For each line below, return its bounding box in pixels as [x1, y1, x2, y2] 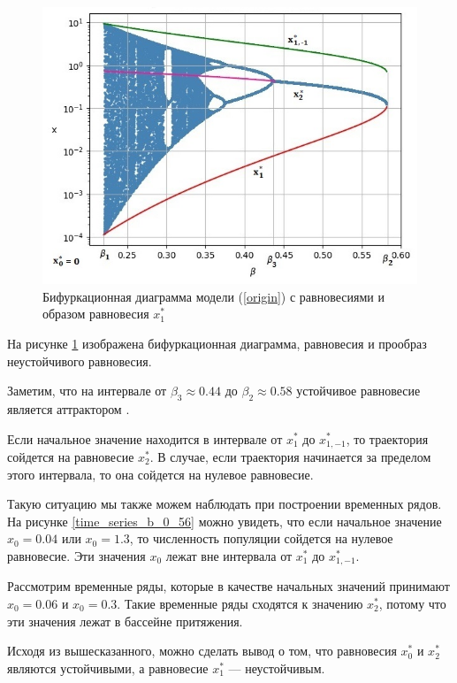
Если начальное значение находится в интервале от [7, 429, 283, 448]
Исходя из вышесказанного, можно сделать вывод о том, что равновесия [7, 641, 397, 660]
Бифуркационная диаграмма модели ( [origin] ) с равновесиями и [42, 287, 385, 305]
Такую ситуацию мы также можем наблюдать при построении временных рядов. [7, 495, 442, 513]
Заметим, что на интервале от [7, 381, 167, 400]
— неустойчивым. [228, 658, 325, 677]
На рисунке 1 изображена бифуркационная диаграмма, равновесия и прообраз [7, 334, 427, 352]
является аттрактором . [7, 399, 130, 418]
